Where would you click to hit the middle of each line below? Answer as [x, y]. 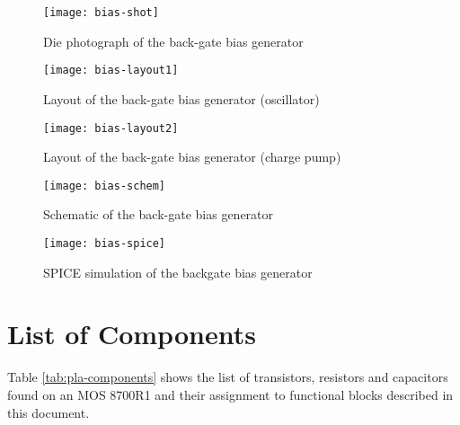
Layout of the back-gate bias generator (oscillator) [181, 98]
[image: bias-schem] [105, 186]
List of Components [132, 334]
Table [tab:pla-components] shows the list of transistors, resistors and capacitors [228, 377]
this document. [49, 412]
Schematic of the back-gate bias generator [159, 214]
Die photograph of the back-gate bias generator [173, 41]
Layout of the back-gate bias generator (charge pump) [192, 157]
